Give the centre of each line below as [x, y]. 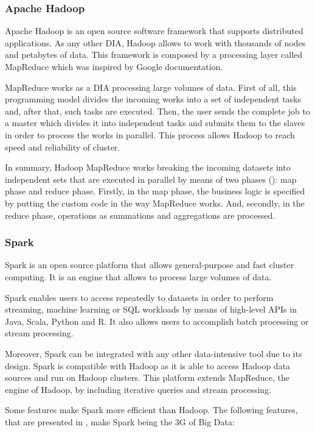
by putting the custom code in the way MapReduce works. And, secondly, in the [155, 203]
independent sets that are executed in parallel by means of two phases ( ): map [151, 179]
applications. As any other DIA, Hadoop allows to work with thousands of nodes [155, 42]
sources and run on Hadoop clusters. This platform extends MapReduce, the [147, 377]
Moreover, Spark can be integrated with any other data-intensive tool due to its [154, 353]
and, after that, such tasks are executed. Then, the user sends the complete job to [157, 111]
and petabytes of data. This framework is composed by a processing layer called [154, 55]
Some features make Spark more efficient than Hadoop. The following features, [151, 410]
